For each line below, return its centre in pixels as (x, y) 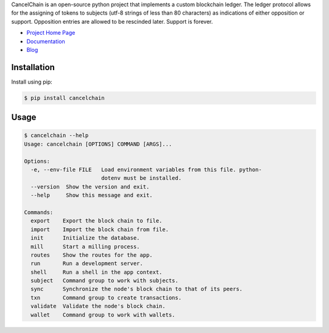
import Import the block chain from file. (100, 229)
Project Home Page (51, 33)
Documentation (46, 41)
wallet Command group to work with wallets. (103, 315)
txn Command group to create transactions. (106, 298)
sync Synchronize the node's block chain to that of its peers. (137, 289)
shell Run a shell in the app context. (97, 272)
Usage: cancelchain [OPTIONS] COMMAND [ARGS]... (98, 144)
